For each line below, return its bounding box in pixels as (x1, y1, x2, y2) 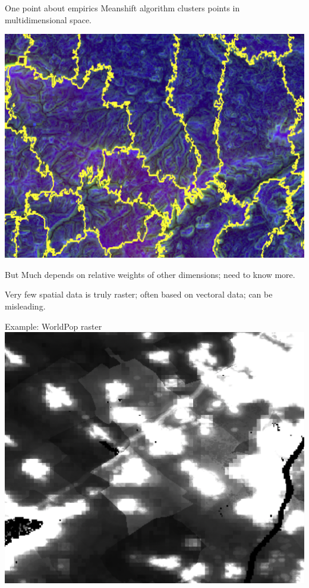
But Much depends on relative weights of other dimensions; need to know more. (5, 268, 295, 280)
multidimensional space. (5, 13, 92, 26)
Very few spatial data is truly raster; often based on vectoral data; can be (5, 288, 273, 301)
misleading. (5, 300, 46, 312)
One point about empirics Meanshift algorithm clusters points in (5, 2, 240, 14)
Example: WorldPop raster (5, 320, 102, 332)
